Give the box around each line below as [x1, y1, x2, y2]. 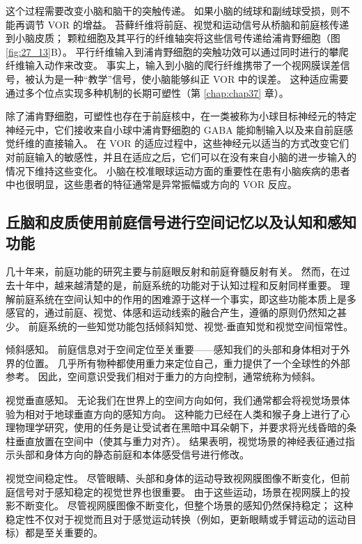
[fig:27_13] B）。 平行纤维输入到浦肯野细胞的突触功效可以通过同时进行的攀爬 [6, 44, 349, 59]
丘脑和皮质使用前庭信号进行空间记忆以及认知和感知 [6, 211, 356, 233]
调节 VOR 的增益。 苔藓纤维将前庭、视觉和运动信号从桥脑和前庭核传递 [24, 17, 349, 31]
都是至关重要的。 [24, 525, 103, 540]
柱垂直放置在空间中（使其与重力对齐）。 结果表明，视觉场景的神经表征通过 [6, 433, 345, 448]
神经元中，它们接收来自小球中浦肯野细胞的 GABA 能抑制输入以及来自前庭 [6, 122, 344, 137]
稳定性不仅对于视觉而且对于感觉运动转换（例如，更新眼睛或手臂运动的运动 [6, 511, 347, 526]
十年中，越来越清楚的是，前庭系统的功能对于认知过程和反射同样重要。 [15, 277, 337, 292]
